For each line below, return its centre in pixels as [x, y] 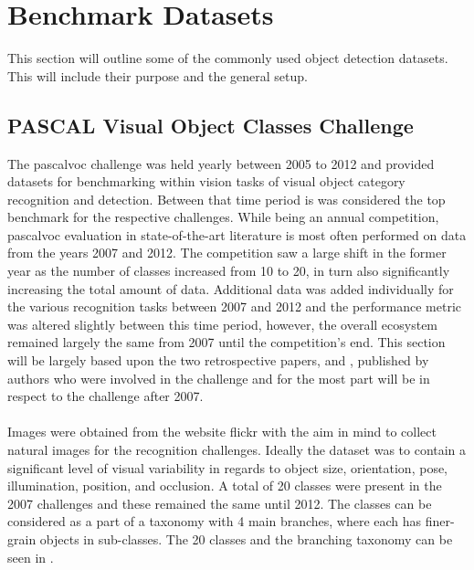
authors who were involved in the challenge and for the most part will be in [219, 378]
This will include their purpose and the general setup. [158, 75]
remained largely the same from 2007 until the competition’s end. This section [226, 342]
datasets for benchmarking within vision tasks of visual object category [206, 181]
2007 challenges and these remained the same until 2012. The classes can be [220, 503]
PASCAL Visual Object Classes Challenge [211, 125]
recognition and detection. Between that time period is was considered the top [226, 199]
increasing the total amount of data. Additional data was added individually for [231, 288]
